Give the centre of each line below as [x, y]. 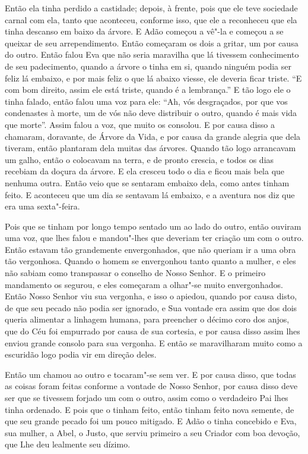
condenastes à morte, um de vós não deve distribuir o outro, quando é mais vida [151, 113]
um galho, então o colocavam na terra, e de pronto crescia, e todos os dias [139, 159]
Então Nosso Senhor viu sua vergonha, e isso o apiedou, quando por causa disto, [151, 296]
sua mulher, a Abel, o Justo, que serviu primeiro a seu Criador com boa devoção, [153, 432]
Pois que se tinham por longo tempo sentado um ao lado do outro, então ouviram [153, 226]
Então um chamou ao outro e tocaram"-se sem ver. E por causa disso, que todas [150, 374]
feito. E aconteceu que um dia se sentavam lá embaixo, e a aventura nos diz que [150, 194]
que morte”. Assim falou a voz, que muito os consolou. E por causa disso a [140, 124]
